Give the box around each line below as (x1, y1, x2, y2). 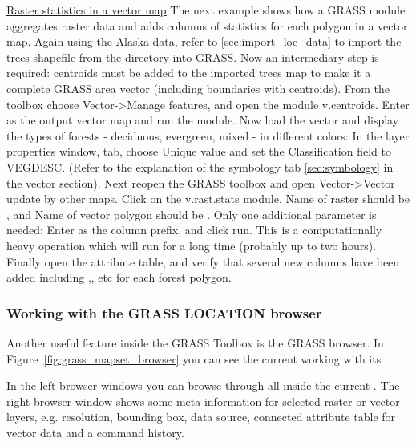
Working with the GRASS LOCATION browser (6, 302, 322, 322)
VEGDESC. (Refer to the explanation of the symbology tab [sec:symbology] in (6, 158, 394, 175)
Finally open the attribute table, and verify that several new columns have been (6, 253, 400, 270)
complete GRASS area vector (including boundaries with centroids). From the (6, 79, 390, 96)
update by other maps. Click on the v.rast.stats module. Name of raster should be (6, 190, 410, 207)
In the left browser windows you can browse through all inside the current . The (6, 377, 400, 394)
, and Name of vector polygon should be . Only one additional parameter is (6, 205, 377, 222)
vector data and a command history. (6, 424, 184, 440)
